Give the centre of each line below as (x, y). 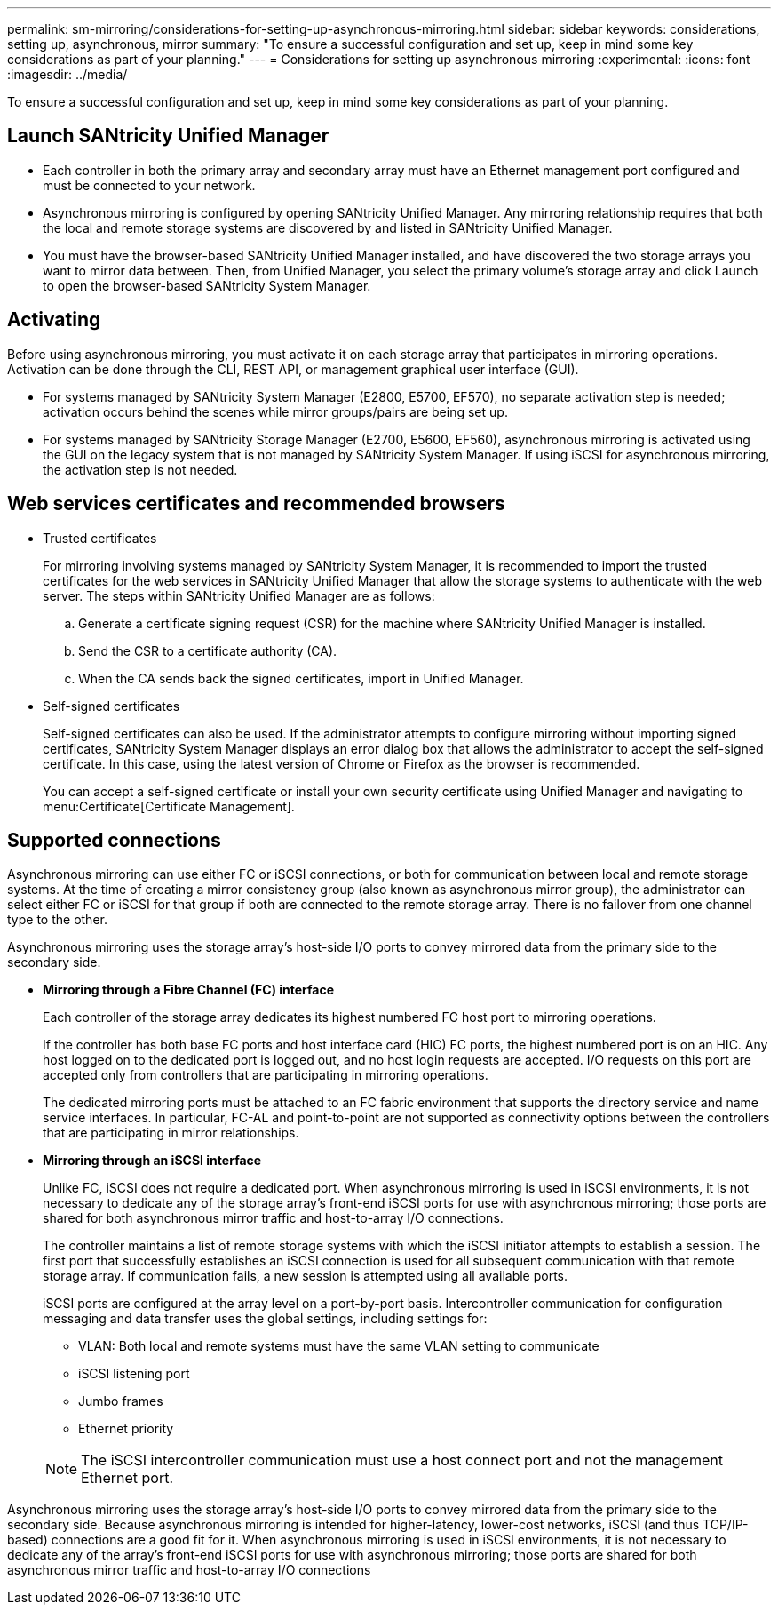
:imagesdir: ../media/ (67, 74)
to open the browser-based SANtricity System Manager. (207, 285)
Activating (54, 320)
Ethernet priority (126, 1429)
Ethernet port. (127, 1478)
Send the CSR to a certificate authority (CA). (208, 650)
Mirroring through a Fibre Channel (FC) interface (189, 990)
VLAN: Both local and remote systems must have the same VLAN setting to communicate (339, 1346)
